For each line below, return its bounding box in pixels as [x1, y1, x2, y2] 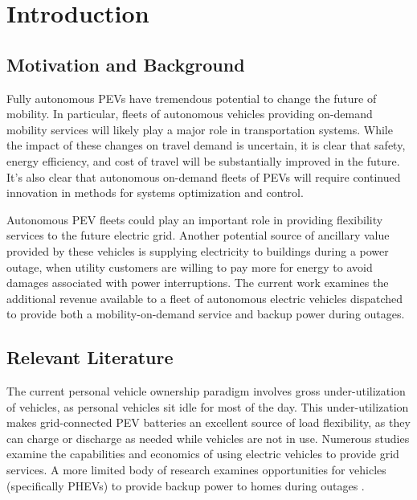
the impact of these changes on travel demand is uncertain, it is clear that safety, [6, 137, 406, 154]
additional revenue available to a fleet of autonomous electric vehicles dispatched [6, 289, 403, 306]
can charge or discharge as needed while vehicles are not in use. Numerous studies [6, 429, 410, 446]
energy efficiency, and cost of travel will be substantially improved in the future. [6, 152, 400, 169]
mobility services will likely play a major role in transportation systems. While [6, 121, 393, 137]
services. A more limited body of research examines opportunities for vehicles [6, 461, 386, 478]
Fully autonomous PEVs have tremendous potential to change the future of [6, 89, 377, 106]
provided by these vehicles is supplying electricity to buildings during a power [6, 242, 389, 259]
